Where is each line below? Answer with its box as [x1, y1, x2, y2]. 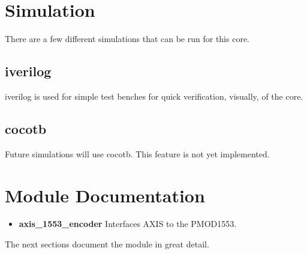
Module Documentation [5, 183, 205, 207]
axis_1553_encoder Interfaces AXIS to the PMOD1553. [19, 217, 237, 230]
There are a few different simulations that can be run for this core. [5, 32, 250, 45]
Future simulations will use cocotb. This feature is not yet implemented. [5, 147, 270, 160]
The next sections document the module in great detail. [5, 238, 209, 250]
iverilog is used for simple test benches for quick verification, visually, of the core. [5, 89, 303, 102]
